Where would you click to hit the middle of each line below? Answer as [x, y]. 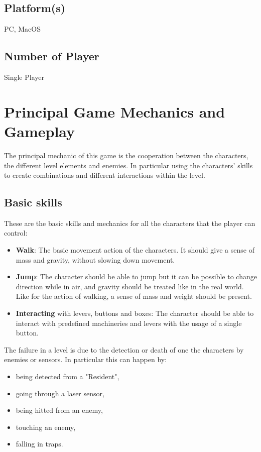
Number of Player [52, 56]
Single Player [24, 77]
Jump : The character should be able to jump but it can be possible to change [136, 276]
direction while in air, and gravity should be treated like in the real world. [130, 286]
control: [16, 233]
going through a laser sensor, [60, 393]
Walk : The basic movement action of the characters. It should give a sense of [135, 250]
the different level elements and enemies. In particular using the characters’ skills [128, 165]
